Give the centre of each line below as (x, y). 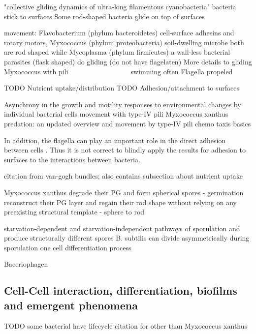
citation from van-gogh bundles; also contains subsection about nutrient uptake (124, 176)
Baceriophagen (26, 264)
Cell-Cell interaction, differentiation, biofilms (121, 290)
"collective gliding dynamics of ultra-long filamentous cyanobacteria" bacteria (120, 6)
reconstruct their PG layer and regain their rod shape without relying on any (120, 202)
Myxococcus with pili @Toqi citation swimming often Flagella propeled (118, 71)
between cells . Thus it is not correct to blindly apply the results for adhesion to (125, 150)
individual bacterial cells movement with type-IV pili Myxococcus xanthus (116, 114)
